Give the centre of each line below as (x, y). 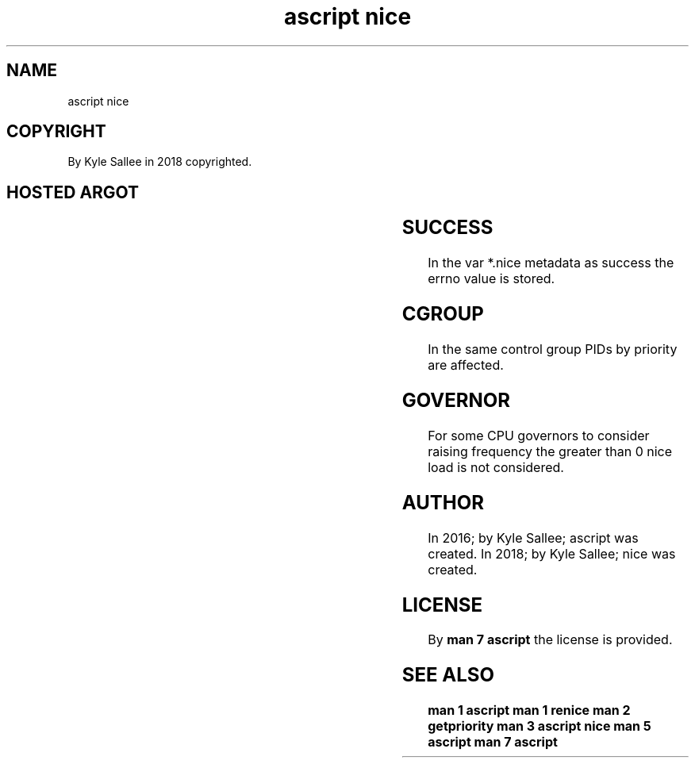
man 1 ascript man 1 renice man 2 (529, 710)
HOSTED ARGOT (73, 192)
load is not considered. (496, 467)
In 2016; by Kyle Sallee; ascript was (533, 537)
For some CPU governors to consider (539, 435)
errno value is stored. (491, 279)
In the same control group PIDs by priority (553, 349)
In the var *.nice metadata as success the (551, 263)
